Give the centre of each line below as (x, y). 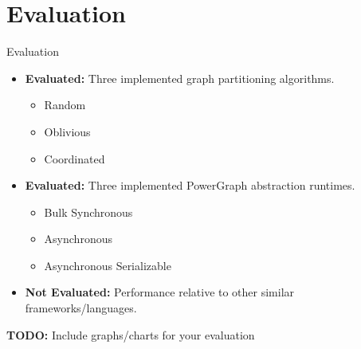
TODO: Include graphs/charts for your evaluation (131, 334)
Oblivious (67, 131)
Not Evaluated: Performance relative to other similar (160, 292)
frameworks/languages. (81, 308)
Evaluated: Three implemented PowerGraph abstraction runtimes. (190, 185)
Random (65, 105)
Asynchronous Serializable (108, 265)
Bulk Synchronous (88, 212)
